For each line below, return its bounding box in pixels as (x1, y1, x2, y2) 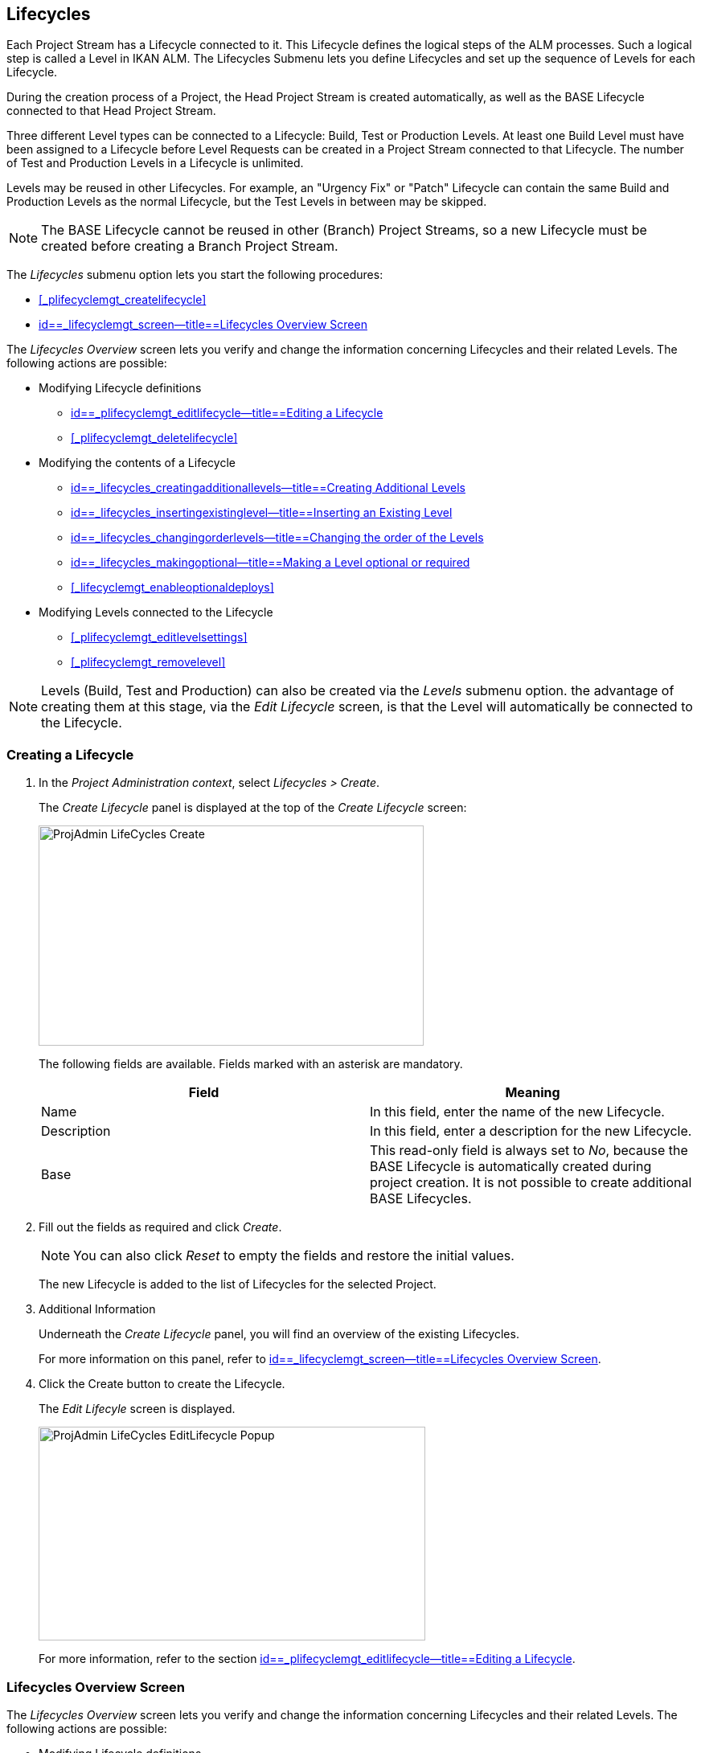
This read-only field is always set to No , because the (370, 1142, 688, 1159)
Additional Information (39, 1302, 156, 1317)
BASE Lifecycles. (370, 1190, 472, 1207)
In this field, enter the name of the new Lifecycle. (370, 1104, 665, 1120)
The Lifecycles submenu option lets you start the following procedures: (6, 268, 383, 282)
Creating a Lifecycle (6, 746, 134, 763)
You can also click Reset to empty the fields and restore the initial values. (73, 1247, 514, 1264)
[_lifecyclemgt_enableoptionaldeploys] (71, 580, 274, 595)
